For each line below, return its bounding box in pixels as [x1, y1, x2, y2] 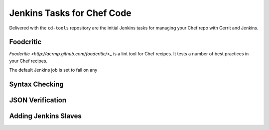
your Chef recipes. [9, 58, 48, 64]
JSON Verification [9, 96, 67, 105]
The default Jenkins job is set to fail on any [9, 67, 98, 73]
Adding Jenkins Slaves [9, 112, 82, 121]
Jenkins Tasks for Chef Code [9, 7, 132, 18]
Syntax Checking [9, 80, 64, 89]
